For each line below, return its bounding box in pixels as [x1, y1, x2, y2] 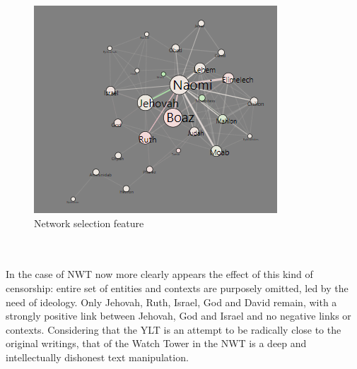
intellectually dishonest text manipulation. [6, 349, 189, 364]
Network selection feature [34, 215, 144, 230]
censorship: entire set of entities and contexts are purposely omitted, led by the [6, 280, 349, 295]
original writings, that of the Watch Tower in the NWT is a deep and [6, 336, 307, 351]
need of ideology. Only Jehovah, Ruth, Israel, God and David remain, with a [6, 294, 337, 309]
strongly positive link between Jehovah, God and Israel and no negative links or [6, 308, 351, 323]
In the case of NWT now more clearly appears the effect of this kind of [6, 267, 313, 282]
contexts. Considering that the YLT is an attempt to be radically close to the [6, 322, 341, 337]
